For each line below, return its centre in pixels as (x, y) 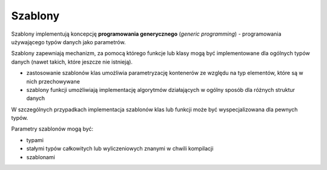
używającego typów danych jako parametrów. (68, 42)
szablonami (41, 157)
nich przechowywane (53, 81)
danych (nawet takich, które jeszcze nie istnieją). (72, 62)
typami (35, 140)
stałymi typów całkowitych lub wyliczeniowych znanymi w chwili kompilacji (120, 149)
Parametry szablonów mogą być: (52, 129)
